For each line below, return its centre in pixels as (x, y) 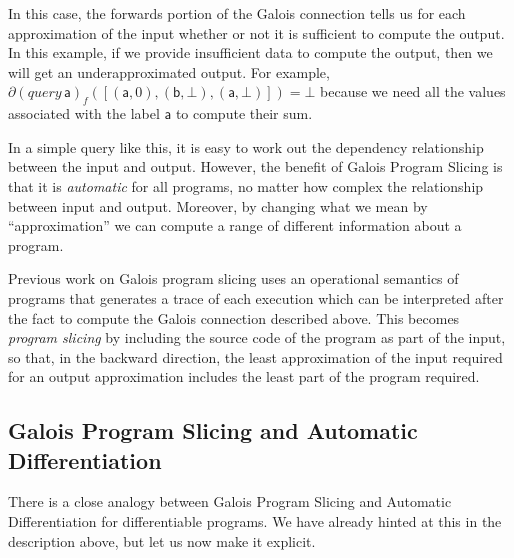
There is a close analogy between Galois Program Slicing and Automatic (230, 501)
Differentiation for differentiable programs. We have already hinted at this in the (255, 521)
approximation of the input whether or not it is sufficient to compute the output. (256, 32)
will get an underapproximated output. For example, (169, 71)
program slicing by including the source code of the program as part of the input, (257, 337)
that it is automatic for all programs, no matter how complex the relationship (246, 185)
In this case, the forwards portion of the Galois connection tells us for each (237, 13)
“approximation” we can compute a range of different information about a (235, 225)
